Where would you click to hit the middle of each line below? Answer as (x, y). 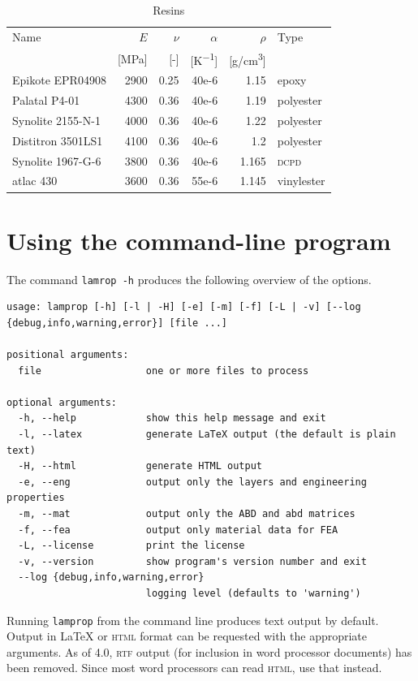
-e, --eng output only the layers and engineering (192, 482)
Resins (169, 10)
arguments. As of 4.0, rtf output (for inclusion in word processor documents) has (209, 651)
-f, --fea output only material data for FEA (178, 530)
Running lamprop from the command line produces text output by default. (193, 620)
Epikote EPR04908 (59, 80)
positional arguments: (68, 355)
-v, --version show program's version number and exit (192, 561)
